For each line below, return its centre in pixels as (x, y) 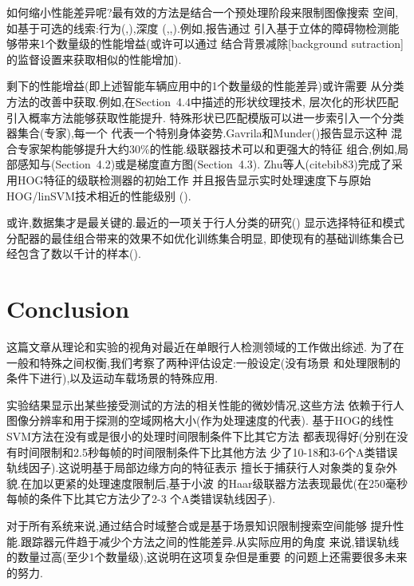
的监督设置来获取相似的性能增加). (94, 59)
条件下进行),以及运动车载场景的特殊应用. (112, 378)
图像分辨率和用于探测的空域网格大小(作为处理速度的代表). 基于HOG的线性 (200, 420)
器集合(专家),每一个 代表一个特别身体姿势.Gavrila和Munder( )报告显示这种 (197, 133)
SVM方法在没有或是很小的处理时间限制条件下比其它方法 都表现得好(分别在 (202, 436)
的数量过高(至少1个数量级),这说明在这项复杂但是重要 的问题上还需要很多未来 (207, 557)
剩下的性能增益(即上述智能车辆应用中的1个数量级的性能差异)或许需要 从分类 (205, 86)
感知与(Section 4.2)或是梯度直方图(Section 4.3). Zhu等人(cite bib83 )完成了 (204, 164)
